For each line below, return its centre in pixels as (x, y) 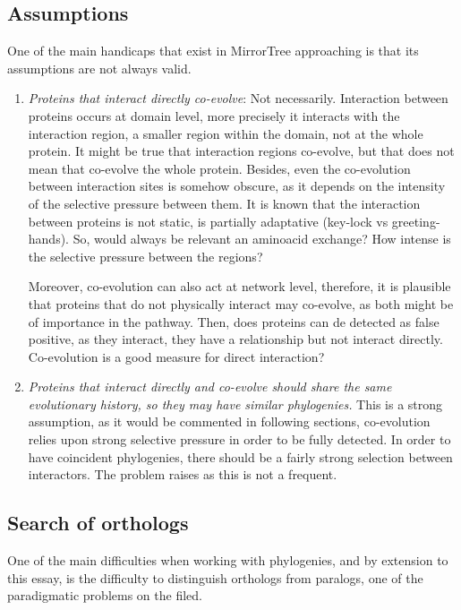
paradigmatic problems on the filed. (105, 595)
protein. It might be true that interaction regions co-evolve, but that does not (241, 151)
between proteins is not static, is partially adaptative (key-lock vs (208, 221)
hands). (49, 239)
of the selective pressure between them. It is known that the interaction (224, 203)
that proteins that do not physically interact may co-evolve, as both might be (241, 303)
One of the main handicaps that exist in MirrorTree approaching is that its (213, 51)
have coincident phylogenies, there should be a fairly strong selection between (240, 456)
